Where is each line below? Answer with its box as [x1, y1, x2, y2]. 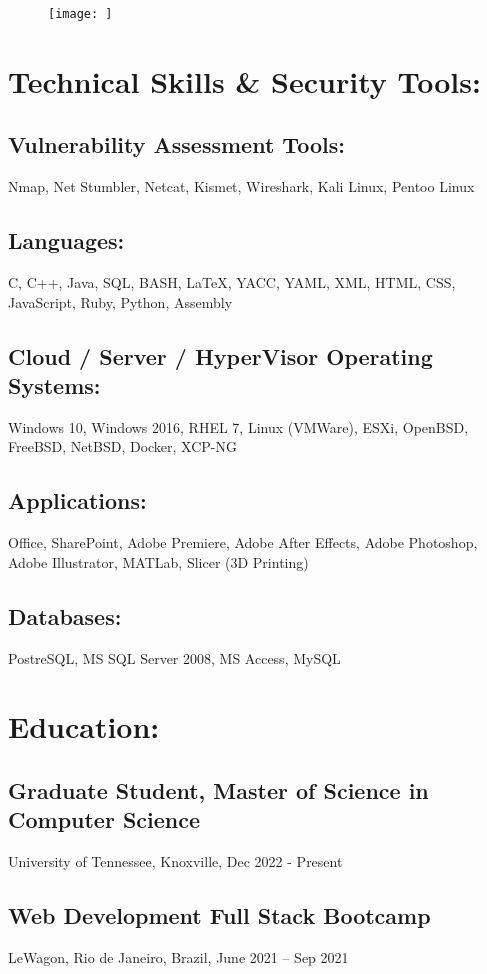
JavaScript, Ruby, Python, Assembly [8, 291, 233, 312]
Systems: [8, 370, 101, 400]
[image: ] [48, 7, 113, 21]
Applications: [8, 485, 147, 516]
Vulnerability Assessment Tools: [8, 129, 345, 160]
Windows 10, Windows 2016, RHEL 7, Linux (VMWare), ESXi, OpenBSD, [8, 416, 469, 437]
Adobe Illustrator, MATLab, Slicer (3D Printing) [8, 551, 309, 572]
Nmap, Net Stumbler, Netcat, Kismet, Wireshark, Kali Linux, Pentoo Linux [8, 176, 475, 197]
